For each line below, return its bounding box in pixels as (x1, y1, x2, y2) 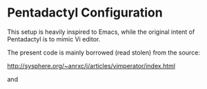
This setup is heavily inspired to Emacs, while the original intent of (7, 28, 195, 36)
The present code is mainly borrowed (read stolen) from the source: (7, 48, 200, 57)
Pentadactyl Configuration (7, 5, 164, 21)
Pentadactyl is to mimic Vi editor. (7, 34, 101, 43)
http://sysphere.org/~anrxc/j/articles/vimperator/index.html (7, 61, 176, 70)
